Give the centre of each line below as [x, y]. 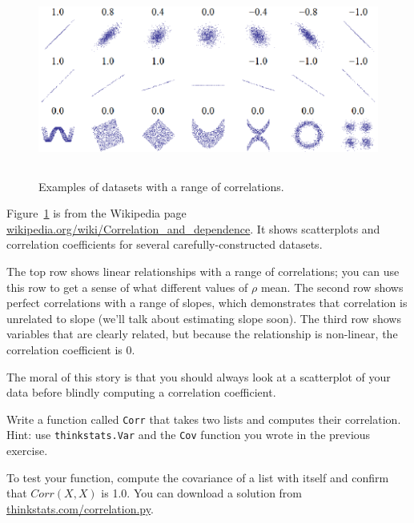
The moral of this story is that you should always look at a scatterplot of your [199, 376]
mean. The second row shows [332, 287]
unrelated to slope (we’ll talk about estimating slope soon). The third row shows [204, 318]
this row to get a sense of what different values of [127, 287]
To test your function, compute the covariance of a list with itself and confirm [198, 477]
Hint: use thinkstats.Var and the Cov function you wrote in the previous [189, 435]
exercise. [27, 451]
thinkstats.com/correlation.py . [80, 508]
